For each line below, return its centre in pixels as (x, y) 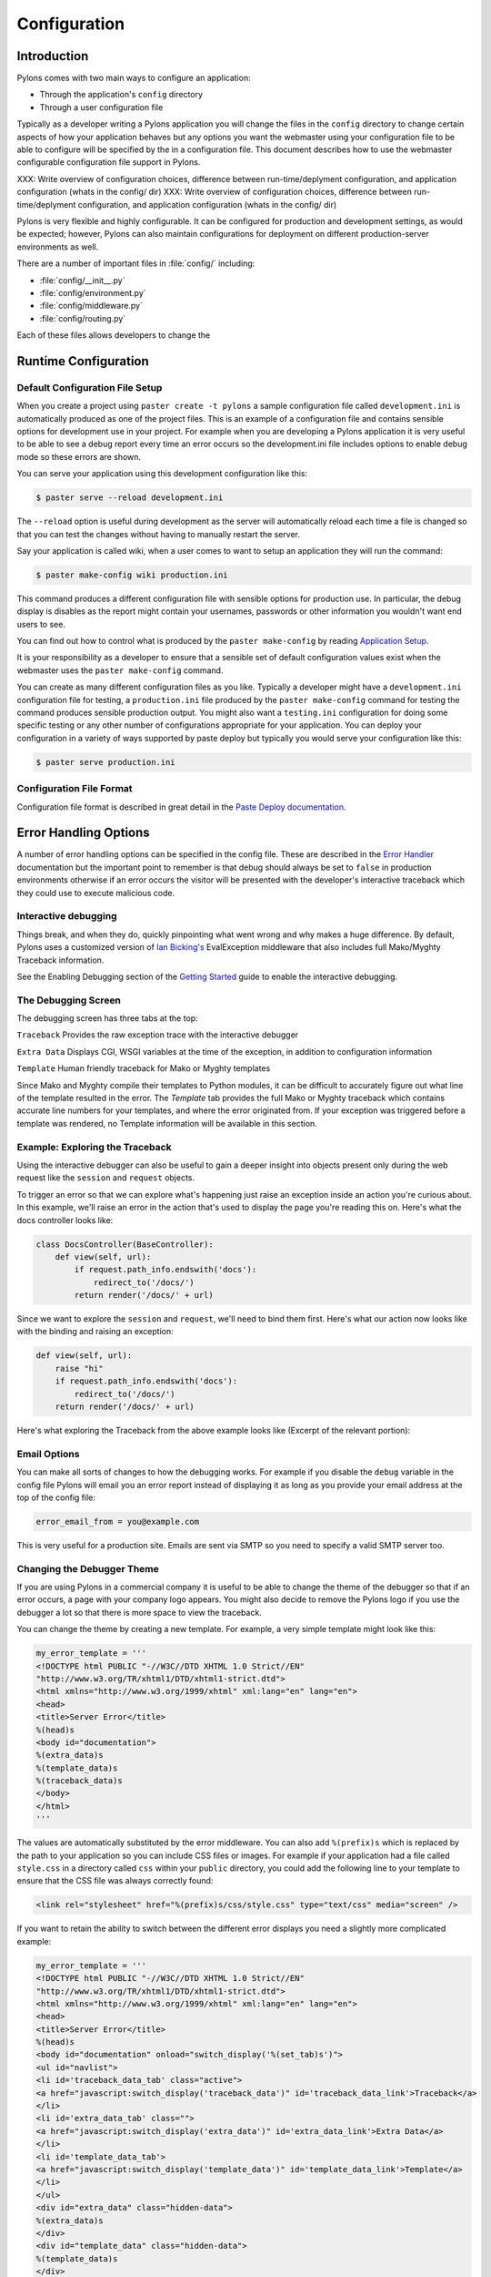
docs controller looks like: (65, 1220)
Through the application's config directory (121, 95)
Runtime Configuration (83, 361)
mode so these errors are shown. (79, 456)
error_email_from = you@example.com (118, 1521)
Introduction (53, 56)
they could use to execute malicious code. (96, 893)
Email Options (48, 1454)
